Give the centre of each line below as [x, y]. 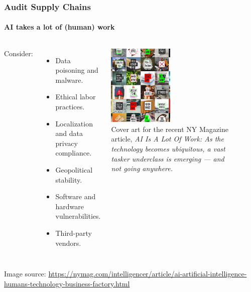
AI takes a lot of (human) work [59, 27]
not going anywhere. [142, 168]
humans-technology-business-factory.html [67, 283]
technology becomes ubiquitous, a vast [168, 149]
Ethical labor [76, 97]
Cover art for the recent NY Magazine [170, 129]
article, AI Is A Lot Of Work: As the [167, 139]
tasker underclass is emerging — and [168, 158]
